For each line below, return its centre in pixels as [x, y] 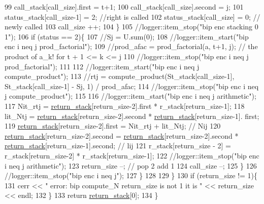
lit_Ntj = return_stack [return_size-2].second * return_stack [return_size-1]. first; [132, 116]
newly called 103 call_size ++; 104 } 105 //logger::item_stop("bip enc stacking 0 [131, 27]
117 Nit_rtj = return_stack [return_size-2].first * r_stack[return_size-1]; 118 [125, 106]
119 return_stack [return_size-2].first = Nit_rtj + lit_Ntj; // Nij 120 [113, 126]
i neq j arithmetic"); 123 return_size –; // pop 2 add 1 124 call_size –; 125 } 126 [131, 165]
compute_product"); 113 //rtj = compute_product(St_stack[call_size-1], [120, 76]
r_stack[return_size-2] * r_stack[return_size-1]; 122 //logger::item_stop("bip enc [132, 155]
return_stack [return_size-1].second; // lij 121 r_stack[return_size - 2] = [118, 146]
